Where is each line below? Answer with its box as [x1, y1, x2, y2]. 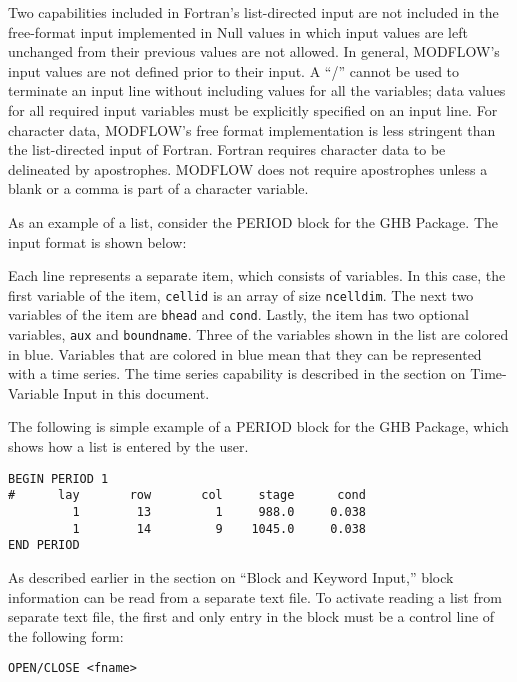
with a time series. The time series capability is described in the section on [8, 363, 466, 384]
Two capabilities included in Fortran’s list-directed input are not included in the [8, 2, 499, 22]
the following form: [8, 625, 124, 646]
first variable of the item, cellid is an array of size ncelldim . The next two [8, 284, 474, 305]
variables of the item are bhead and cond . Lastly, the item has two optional [8, 304, 469, 325]
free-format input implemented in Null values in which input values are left [8, 21, 468, 42]
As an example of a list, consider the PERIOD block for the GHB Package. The [8, 211, 498, 232]
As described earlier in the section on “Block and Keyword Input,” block [8, 566, 454, 587]
